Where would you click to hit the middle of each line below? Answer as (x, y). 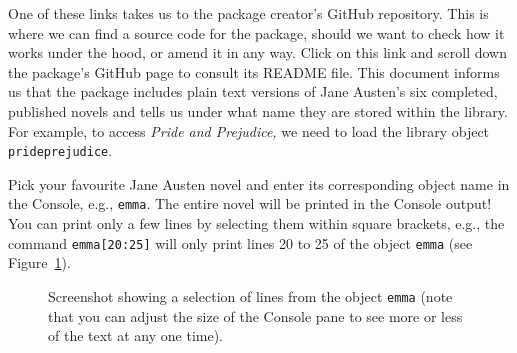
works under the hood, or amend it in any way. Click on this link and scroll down (257, 52)
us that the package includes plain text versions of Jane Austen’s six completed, (253, 91)
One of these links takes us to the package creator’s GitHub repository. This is (248, 13)
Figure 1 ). (39, 262)
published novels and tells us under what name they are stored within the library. (258, 110)
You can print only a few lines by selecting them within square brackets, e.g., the (256, 223)
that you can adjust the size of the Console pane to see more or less (255, 315)
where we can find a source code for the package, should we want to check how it (256, 32)
